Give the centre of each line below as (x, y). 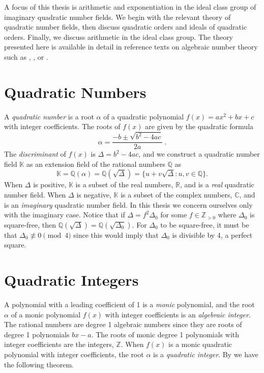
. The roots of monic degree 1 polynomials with (165, 334)
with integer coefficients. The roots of (62, 126)
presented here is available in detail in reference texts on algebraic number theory (131, 47)
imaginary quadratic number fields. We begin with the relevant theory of (118, 17)
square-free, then (30, 224)
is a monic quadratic (200, 344)
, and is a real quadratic (217, 184)
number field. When (35, 194)
